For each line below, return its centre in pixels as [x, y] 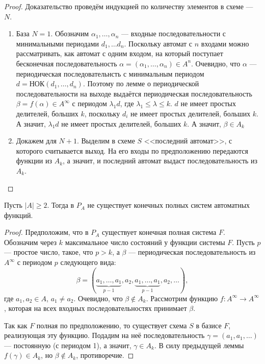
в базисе [209, 325]
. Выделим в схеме [106, 141]
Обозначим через [31, 242]
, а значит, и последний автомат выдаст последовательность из [160, 161]
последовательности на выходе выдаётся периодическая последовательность [134, 93]
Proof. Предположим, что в [46, 232]
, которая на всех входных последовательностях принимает [96, 308]
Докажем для [36, 141]
